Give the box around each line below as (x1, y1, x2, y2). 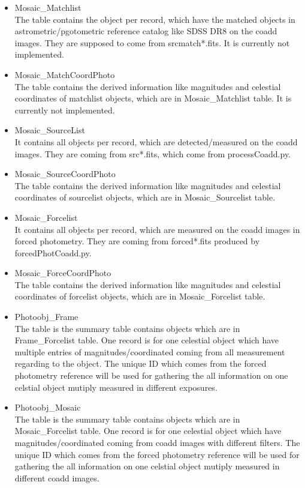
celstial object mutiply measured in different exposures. (14, 381, 218, 393)
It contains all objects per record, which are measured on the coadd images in (14, 223, 300, 235)
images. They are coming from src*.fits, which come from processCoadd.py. (14, 147, 291, 160)
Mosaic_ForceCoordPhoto (14, 267, 111, 279)
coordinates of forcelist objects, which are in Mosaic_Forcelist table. (14, 290, 265, 303)
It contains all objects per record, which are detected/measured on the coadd (14, 135, 298, 148)
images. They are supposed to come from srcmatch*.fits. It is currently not (14, 36, 290, 49)
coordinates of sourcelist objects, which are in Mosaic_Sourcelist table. (14, 191, 276, 203)
